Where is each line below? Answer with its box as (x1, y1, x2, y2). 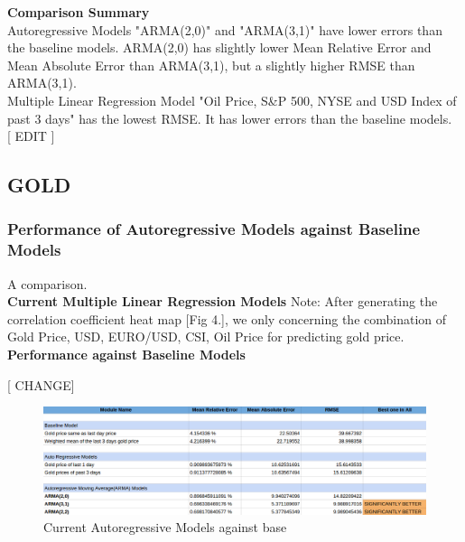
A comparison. (7, 274, 88, 293)
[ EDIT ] (7, 126, 55, 145)
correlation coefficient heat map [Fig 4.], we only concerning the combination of (7, 309, 447, 328)
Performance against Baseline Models (7, 345, 246, 364)
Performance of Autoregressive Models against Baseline (7, 218, 421, 240)
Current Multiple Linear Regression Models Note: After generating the (7, 292, 438, 311)
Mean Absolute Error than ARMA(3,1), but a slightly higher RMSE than (7, 55, 415, 74)
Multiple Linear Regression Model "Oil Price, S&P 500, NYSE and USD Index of (7, 90, 457, 109)
